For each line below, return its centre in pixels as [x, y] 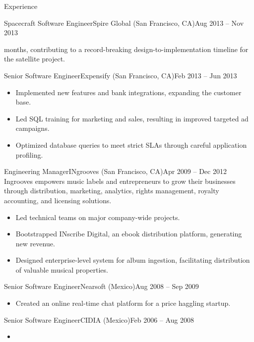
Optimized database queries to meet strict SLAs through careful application [131, 144]
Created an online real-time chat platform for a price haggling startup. [123, 303]
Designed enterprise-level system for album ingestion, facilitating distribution [133, 260]
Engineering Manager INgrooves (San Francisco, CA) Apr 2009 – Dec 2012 [115, 171]
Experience [21, 6]
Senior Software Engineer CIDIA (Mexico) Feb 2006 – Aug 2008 [99, 319]
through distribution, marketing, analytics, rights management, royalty [112, 191]
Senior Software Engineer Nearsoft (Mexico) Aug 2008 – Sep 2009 [101, 286]
